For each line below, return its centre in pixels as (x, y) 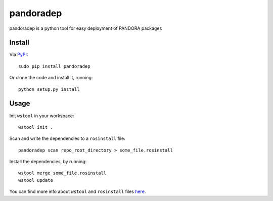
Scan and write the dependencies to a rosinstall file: (67, 138)
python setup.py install (49, 89)
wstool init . (36, 127)
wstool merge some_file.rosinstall (62, 173)
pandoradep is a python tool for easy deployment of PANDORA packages (86, 28)
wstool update (36, 180)
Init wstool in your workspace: (42, 116)
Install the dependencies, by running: (48, 162)
